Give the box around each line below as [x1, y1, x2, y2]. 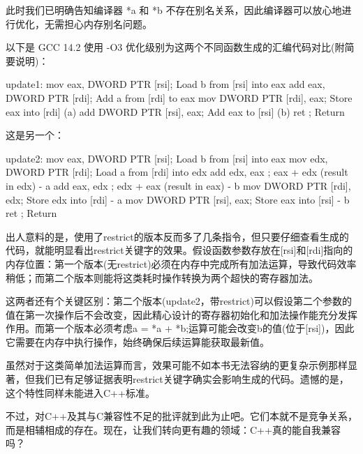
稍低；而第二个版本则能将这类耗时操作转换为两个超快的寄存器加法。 [6, 270, 318, 285]
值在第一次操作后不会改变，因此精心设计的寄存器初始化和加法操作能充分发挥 [6, 307, 357, 321]
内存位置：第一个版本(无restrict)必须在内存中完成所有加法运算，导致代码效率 [6, 256, 357, 271]
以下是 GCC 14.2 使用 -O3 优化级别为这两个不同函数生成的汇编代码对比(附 [6, 40, 345, 54]
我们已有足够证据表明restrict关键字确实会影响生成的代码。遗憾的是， [34, 372, 349, 386]
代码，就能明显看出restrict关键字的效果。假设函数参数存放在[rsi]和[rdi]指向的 [6, 243, 353, 257]
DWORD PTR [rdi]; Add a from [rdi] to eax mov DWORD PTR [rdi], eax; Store [6, 90, 353, 105]
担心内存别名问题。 [64, 16, 152, 31]
